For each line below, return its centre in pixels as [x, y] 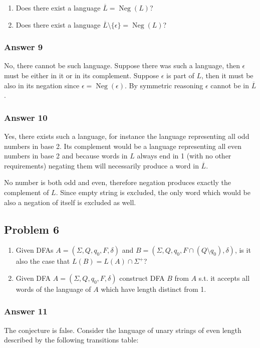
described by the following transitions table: [71, 340]
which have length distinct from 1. [154, 289]
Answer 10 [26, 117]
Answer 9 [24, 47]
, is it [243, 250]
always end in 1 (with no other [184, 156]
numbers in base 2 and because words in [66, 156]
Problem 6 [32, 229]
